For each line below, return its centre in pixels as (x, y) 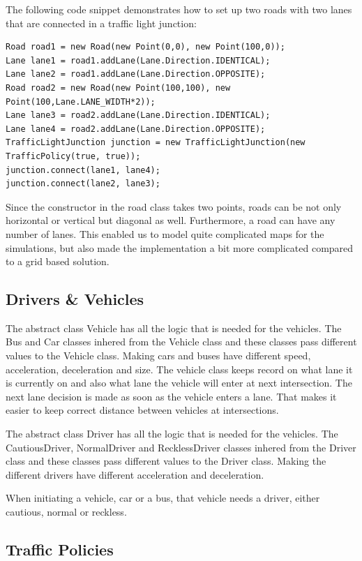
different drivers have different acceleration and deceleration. (135, 474)
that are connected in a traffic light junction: (101, 23)
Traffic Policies (60, 549)
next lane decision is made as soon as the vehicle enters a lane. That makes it (171, 396)
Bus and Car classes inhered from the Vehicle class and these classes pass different (181, 342)
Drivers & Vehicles (75, 299)
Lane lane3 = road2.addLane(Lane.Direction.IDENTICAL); (138, 115)
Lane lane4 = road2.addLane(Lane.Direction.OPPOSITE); (136, 129)
